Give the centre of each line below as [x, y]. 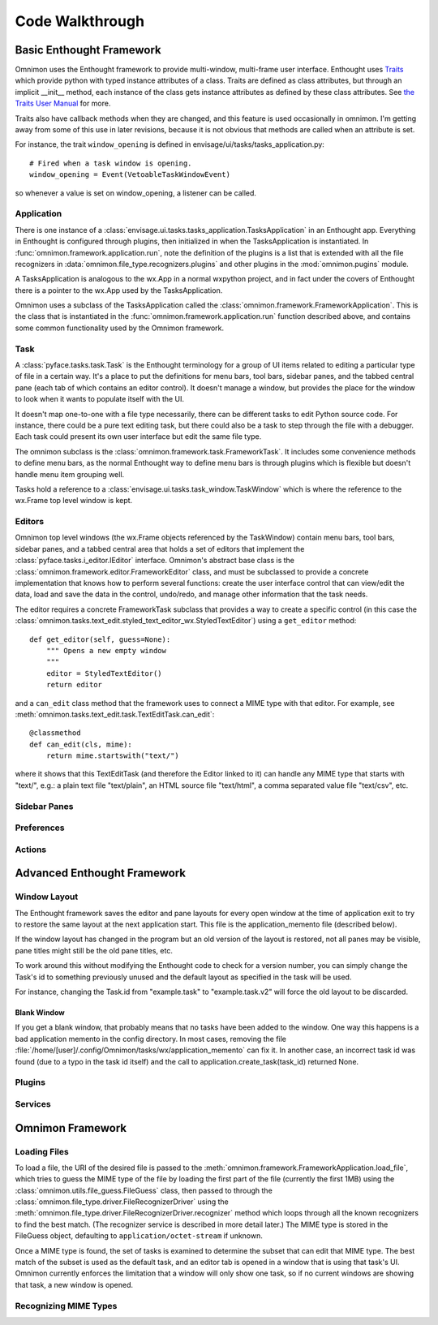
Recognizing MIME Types [66, 1306]
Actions [31, 850]
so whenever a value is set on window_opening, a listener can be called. [136, 193]
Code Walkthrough [80, 21]
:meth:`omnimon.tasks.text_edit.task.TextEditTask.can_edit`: [115, 714]
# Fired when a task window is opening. [111, 163]
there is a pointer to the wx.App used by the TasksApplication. [119, 290]
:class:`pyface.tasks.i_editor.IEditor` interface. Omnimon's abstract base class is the [155, 561]
